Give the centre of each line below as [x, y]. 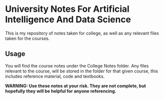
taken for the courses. [28, 38]
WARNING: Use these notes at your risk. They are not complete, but [76, 86]
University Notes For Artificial [67, 9]
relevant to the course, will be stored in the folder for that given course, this [82, 71]
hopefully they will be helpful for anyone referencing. [61, 91]
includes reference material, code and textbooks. [55, 76]
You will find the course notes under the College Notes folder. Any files [77, 66]
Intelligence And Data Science [68, 19]
